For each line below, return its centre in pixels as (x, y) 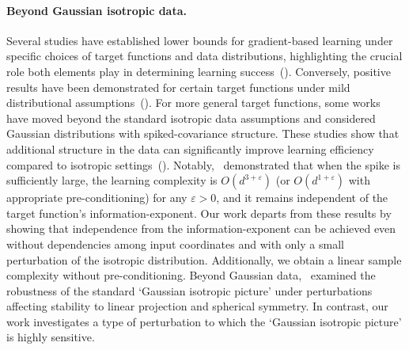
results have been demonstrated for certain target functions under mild (178, 87)
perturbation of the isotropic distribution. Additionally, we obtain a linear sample (204, 259)
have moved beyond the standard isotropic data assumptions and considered (191, 118)
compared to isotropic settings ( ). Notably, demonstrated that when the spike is (203, 164)
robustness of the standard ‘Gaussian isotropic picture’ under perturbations (189, 290)
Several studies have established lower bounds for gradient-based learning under (200, 40)
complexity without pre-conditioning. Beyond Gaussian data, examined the (191, 275)
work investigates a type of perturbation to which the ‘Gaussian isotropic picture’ (204, 321)
